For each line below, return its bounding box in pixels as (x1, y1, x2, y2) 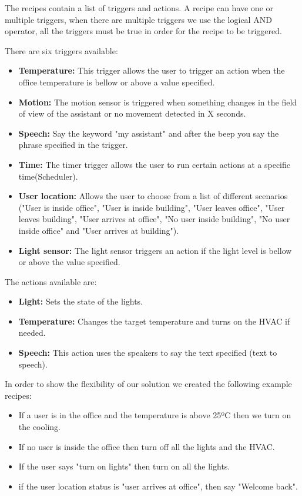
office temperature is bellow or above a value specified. (18, 75, 215, 88)
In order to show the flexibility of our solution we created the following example (5, 378, 292, 390)
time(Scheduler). (18, 170, 78, 182)
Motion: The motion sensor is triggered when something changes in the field (18, 95, 297, 108)
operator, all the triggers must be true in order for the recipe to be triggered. (5, 25, 282, 37)
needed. (18, 326, 46, 339)
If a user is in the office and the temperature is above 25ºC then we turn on (18, 409, 291, 421)
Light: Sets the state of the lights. (18, 295, 143, 307)
